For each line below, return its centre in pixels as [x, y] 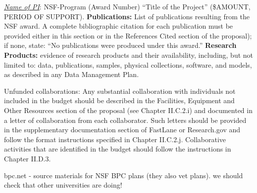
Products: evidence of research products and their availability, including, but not [129, 55]
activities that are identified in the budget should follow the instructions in [118, 149]
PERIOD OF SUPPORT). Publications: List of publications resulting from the [127, 16]
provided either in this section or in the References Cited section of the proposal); [128, 35]
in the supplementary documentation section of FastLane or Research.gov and [122, 130]
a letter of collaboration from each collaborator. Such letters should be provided [125, 120]
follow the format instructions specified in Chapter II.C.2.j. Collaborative [115, 139]
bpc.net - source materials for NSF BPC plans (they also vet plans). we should [124, 175]
